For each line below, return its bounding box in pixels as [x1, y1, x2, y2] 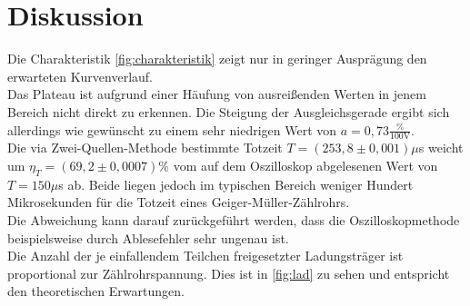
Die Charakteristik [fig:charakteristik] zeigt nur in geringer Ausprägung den [7, 49, 427, 68]
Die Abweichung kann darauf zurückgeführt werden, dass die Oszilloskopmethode [7, 210, 460, 229]
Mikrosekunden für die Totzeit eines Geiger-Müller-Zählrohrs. [7, 192, 350, 212]
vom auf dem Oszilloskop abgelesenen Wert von [173, 155, 438, 174]
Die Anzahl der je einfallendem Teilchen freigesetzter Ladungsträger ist [7, 246, 404, 265]
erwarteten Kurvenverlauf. [7, 66, 154, 85]
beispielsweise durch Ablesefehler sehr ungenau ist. [7, 228, 289, 247]
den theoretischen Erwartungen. [7, 281, 185, 301]
